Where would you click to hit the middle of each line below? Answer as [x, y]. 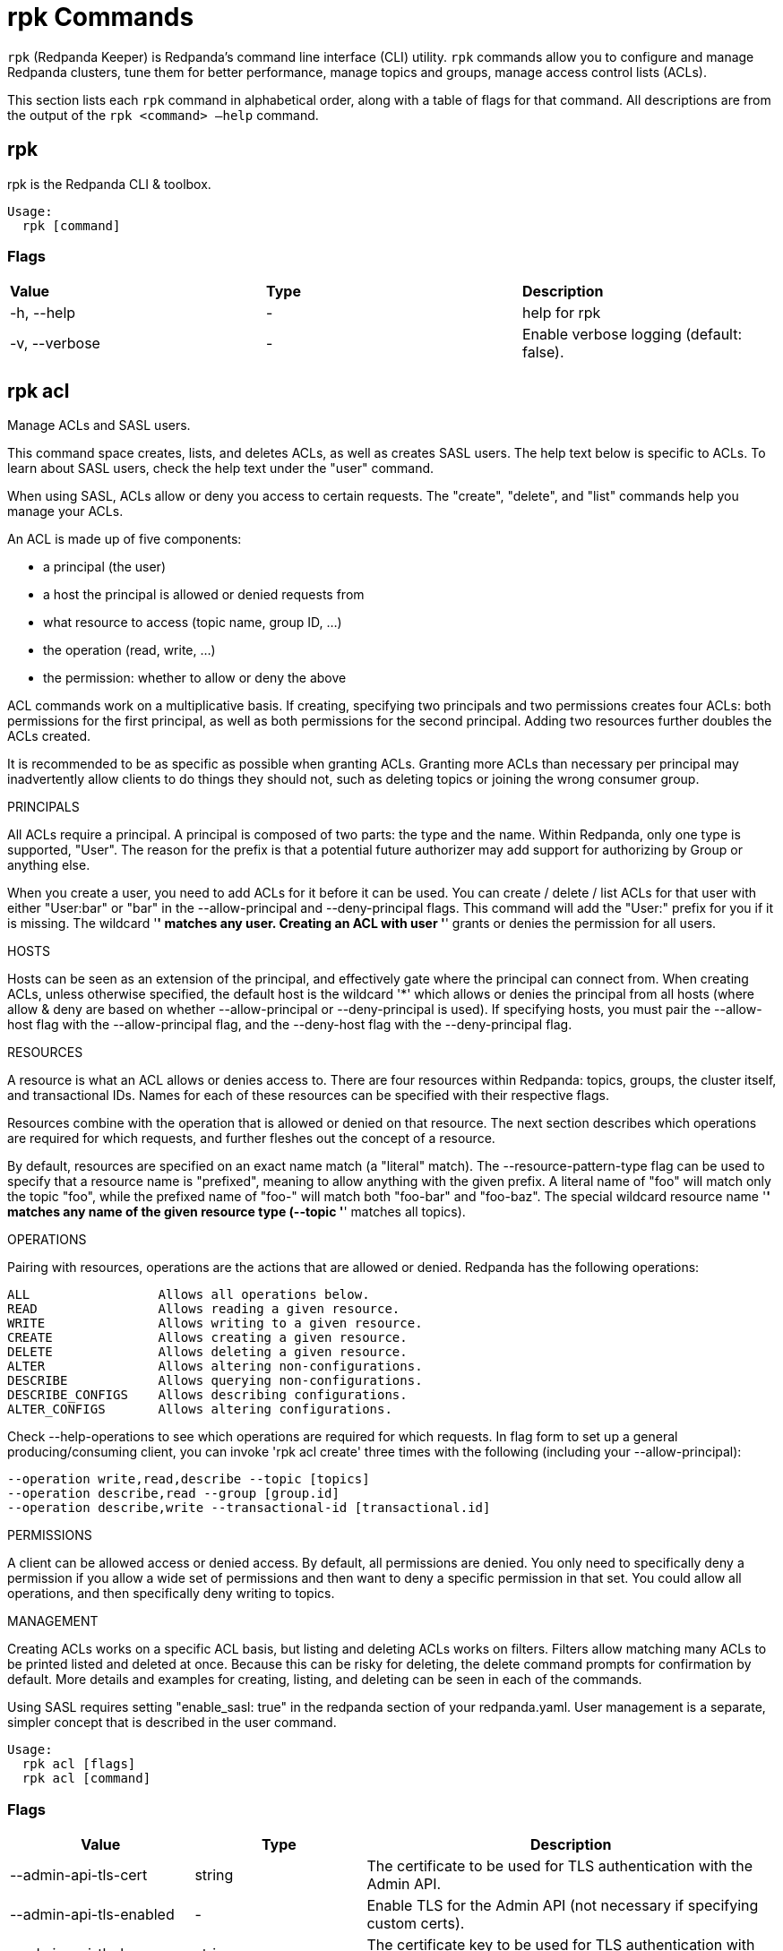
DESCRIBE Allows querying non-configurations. [215, 1381]
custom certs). [416, 1923]
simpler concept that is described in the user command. [172, 1723]
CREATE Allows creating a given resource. [207, 1338]
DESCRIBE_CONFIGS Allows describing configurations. [207, 1395]
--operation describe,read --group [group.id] [173, 1494]
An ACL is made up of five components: [125, 539]
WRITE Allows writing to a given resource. [215, 1324]
